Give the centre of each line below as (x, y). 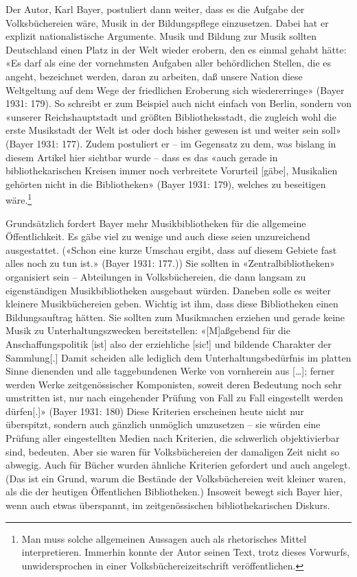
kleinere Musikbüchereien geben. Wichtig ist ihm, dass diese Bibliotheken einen (172, 304)
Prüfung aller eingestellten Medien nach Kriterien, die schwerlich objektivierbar (173, 438)
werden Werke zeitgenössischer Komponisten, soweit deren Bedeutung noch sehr (174, 384)
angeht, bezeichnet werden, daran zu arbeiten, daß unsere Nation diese (154, 76)
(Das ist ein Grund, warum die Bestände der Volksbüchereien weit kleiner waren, (176, 478)
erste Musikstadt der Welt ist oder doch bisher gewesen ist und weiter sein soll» (173, 130)
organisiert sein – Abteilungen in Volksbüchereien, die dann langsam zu (156, 276)
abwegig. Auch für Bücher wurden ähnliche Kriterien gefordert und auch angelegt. (178, 465)
